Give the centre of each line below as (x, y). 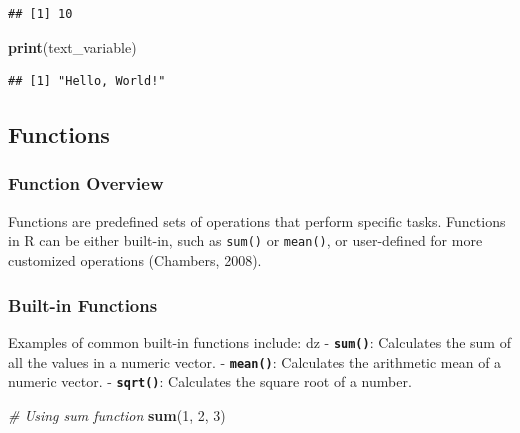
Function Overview (86, 183)
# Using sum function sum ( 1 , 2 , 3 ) (117, 414)
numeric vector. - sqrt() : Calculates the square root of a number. (210, 381)
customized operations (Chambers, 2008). (135, 260)
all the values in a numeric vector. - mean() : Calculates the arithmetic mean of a (255, 361)
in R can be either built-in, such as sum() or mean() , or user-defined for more (245, 240)
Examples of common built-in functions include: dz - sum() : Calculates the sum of (259, 341)
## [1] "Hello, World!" (87, 81)
